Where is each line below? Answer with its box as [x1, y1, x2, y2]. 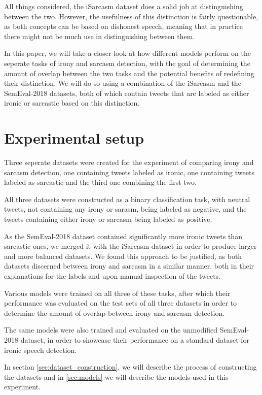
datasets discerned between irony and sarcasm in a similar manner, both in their [4, 260, 254, 271]
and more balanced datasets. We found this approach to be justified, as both [4, 250, 242, 261]
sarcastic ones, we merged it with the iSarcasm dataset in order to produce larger [4, 241, 257, 251]
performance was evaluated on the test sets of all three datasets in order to [4, 298, 237, 308]
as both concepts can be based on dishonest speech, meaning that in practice [4, 21, 243, 31]
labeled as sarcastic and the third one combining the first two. [4, 177, 197, 187]
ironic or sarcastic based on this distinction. [4, 97, 140, 108]
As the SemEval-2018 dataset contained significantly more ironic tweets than [4, 231, 242, 241]
